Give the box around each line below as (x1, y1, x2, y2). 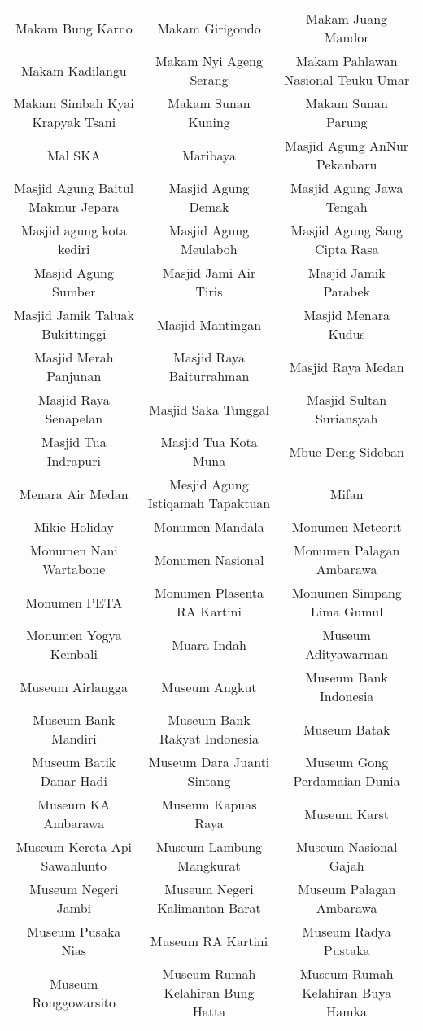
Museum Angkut (161, 677, 257, 696)
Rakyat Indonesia (159, 729, 259, 748)
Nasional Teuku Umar (284, 70, 410, 89)
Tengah (325, 197, 368, 216)
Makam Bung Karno (15, 18, 133, 37)
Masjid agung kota (20, 221, 127, 239)
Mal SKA (46, 145, 101, 165)
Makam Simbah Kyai (13, 94, 134, 112)
